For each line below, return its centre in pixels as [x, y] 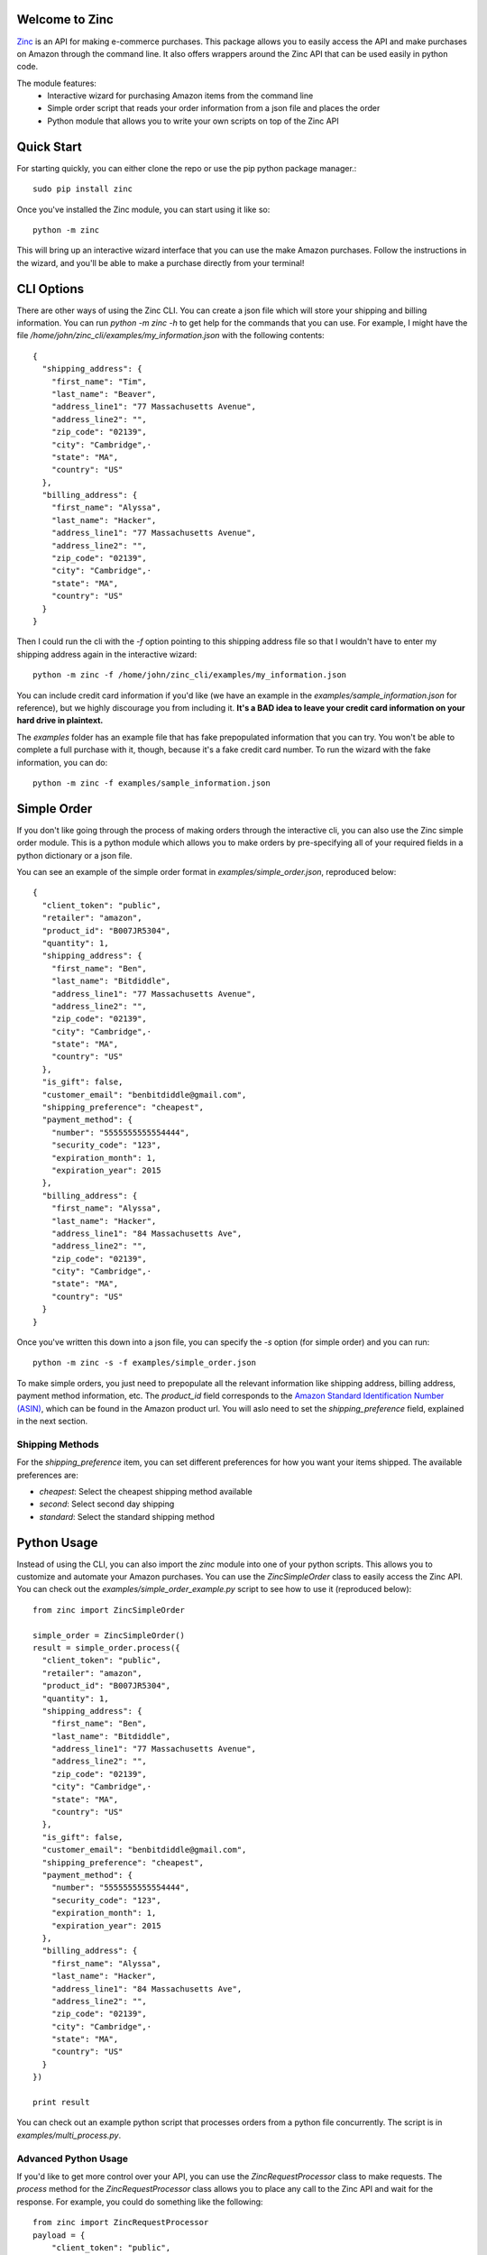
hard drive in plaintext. [60, 721]
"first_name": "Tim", [99, 382]
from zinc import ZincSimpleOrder [109, 1610]
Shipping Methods [58, 1444]
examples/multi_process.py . [69, 2135]
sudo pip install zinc [83, 189]
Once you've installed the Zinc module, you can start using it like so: [143, 209]
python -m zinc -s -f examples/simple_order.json [145, 1363]
